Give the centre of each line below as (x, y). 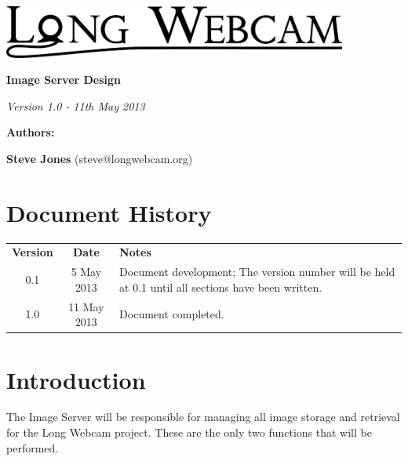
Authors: (31, 132)
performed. (33, 447)
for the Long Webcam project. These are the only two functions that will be (189, 432)
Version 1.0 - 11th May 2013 (76, 105)
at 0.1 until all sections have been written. (221, 287)
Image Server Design (64, 80)
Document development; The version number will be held (257, 272)
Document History (109, 212)
